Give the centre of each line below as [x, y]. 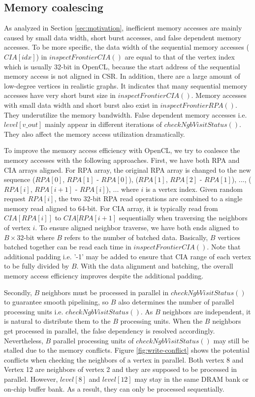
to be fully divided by [37, 266]
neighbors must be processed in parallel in [105, 292]
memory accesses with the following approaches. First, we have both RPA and [122, 160]
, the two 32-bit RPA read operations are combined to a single [148, 198]
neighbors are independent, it [207, 311]
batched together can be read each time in [68, 247]
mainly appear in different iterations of [103, 124]
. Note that [224, 247]
